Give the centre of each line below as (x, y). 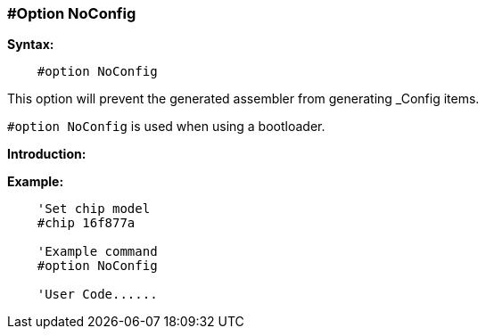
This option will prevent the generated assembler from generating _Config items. (243, 99)
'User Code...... (97, 295)
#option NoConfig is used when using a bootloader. (166, 127)
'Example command (97, 252)
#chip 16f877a (86, 223)
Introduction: (47, 154)
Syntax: (31, 45)
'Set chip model (94, 209)
